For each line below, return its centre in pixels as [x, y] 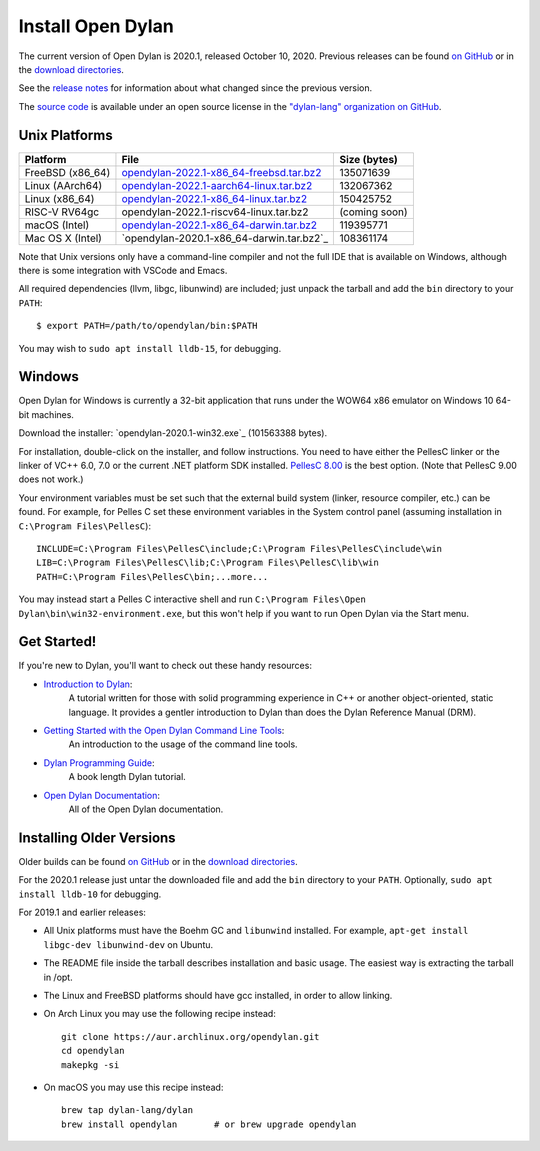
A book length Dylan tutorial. [127, 777]
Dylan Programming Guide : [99, 762]
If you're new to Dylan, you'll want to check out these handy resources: [165, 666]
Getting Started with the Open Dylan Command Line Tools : [164, 731]
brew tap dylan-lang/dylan [127, 1110]
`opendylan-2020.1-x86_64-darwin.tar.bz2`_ [225, 238]
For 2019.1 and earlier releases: [82, 912]
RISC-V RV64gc [62, 212]
